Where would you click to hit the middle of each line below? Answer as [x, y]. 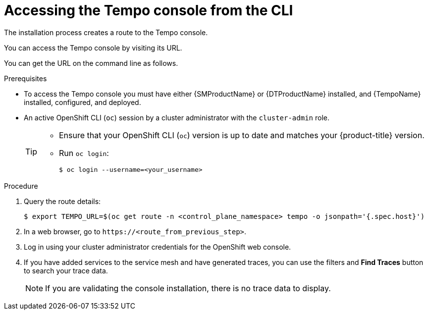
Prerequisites [26, 78]
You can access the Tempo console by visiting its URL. [93, 48]
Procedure [21, 186]
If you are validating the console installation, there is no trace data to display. [188, 288]
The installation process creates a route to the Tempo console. [106, 32]
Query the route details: [62, 201]
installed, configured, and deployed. [82, 102]
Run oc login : [84, 153]
